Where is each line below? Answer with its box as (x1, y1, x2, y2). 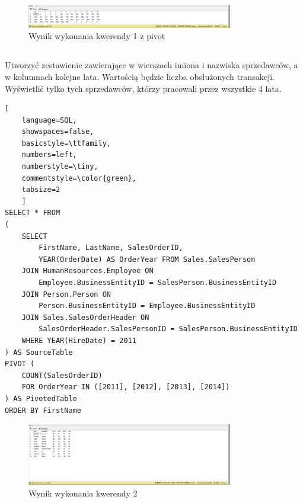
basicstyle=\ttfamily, (21, 139, 111, 148)
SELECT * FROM (5, 209, 60, 217)
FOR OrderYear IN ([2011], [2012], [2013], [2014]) (21, 383, 230, 392)
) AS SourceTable (5, 348, 73, 357)
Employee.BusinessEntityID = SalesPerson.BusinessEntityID (39, 278, 277, 287)
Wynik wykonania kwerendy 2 (28, 486, 138, 499)
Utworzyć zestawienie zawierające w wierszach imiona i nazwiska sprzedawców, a (5, 59, 298, 71)
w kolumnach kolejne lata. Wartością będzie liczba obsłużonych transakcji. (5, 70, 275, 82)
